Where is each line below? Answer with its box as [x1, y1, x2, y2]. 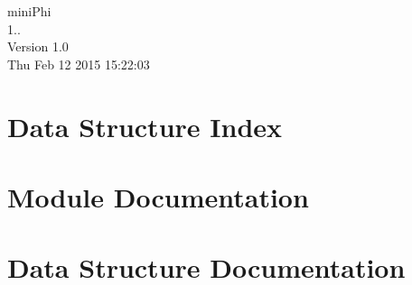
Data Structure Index [7, 107, 283, 144]
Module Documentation [7, 178, 309, 215]
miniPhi [7, 2, 51, 20]
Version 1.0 [7, 37, 69, 56]
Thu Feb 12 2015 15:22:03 [7, 54, 150, 73]
